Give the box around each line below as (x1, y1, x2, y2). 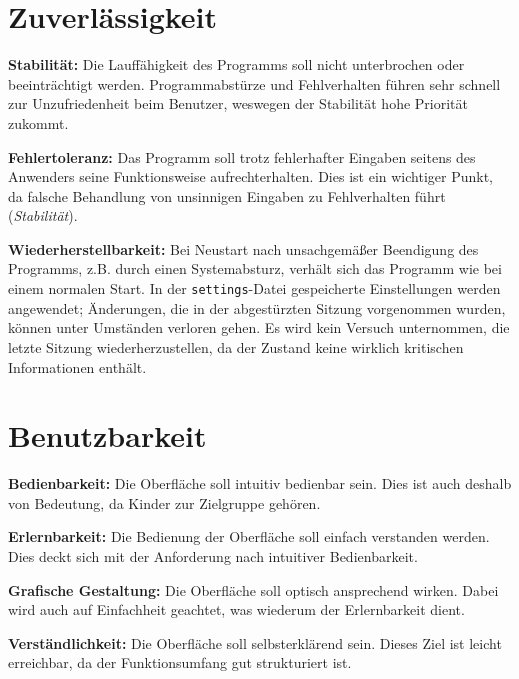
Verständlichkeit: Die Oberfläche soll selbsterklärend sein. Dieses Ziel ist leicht (8, 632, 502, 653)
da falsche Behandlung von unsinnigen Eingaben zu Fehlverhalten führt (8, 185, 446, 206)
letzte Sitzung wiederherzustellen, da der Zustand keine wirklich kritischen (8, 336, 464, 357)
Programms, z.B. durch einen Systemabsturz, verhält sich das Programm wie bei (8, 258, 502, 279)
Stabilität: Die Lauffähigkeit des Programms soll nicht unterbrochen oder (8, 54, 465, 75)
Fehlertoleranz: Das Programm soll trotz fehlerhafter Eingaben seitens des (8, 146, 476, 167)
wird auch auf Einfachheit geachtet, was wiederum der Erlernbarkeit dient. (8, 599, 465, 620)
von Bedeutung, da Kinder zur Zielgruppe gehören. (8, 492, 321, 513)
